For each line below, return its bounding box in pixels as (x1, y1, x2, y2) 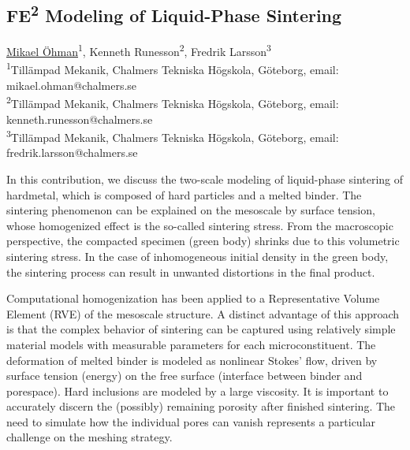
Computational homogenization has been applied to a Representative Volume (6, 290, 380, 307)
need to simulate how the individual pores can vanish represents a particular (6, 413, 376, 430)
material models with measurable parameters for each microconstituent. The (6, 336, 376, 352)
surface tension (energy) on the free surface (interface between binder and (6, 367, 363, 384)
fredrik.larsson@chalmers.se (6, 144, 138, 161)
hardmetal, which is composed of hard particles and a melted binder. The (6, 186, 362, 203)
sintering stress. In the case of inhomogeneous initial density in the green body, (6, 247, 389, 264)
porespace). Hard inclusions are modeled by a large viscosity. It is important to (6, 382, 389, 399)
